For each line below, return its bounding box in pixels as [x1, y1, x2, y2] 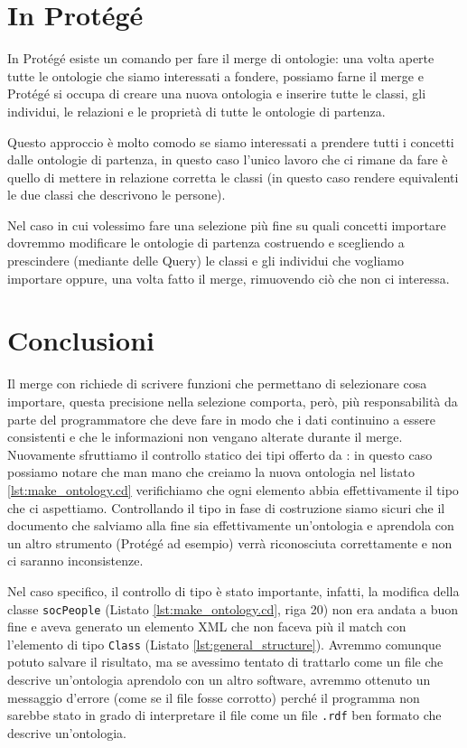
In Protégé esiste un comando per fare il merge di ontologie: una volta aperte [7, 49, 434, 68]
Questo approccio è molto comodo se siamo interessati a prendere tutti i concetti [7, 132, 454, 151]
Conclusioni [7, 322, 154, 359]
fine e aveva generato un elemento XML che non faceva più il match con [7, 617, 406, 636]
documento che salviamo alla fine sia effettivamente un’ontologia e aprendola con [7, 516, 454, 535]
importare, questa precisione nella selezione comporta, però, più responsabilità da [7, 391, 458, 410]
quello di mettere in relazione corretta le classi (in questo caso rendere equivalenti [7, 167, 459, 186]
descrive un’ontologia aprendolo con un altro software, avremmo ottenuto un [7, 670, 431, 688]
